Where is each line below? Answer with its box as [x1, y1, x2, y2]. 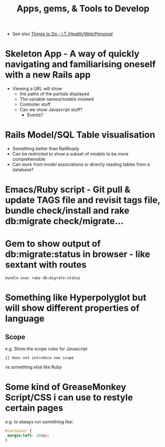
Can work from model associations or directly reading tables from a [12, 161, 150, 167]
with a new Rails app [5, 69, 91, 81]
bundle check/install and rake [5, 205, 129, 216]
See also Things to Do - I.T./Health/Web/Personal [12, 31, 113, 37]
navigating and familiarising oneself [5, 59, 156, 70]
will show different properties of [5, 302, 140, 314]
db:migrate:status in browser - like [5, 248, 151, 260]
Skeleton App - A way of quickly [5, 48, 140, 59]
